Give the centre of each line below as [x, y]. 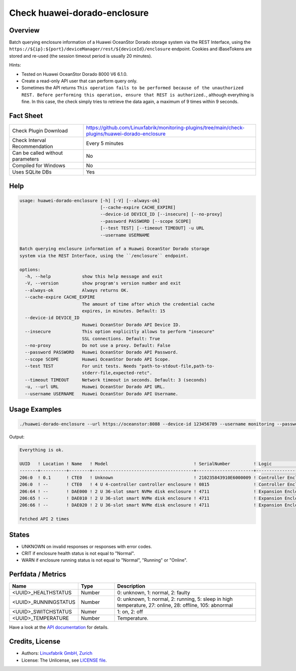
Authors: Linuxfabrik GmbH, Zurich [57, 653]
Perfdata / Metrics [38, 574]
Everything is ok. [42, 450]
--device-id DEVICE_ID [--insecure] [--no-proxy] [161, 214]
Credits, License [35, 642]
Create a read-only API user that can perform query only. [79, 81]
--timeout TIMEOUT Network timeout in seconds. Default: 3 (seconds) [116, 380]
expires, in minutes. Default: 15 [123, 311]
